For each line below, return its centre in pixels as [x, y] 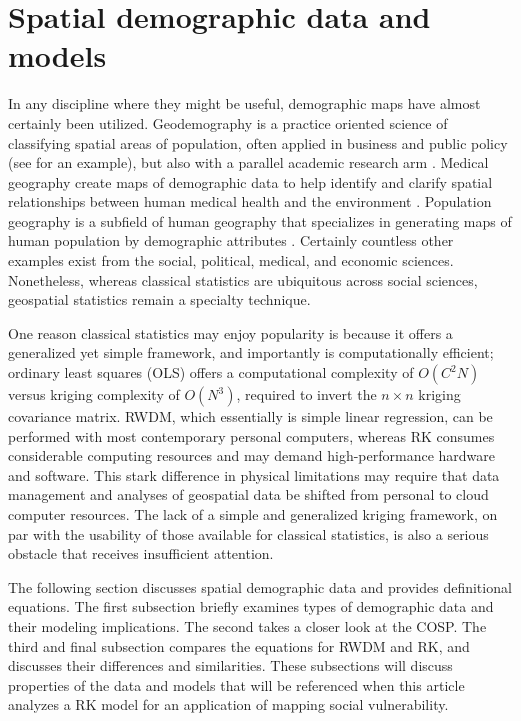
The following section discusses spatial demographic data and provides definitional [260, 586]
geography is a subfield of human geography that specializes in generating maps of [260, 220]
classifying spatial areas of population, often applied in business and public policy [258, 142]
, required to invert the [306, 394]
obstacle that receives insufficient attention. [141, 553]
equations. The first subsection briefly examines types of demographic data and [251, 606]
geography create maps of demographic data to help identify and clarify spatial [250, 181]
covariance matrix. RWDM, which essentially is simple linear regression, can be [250, 416]
